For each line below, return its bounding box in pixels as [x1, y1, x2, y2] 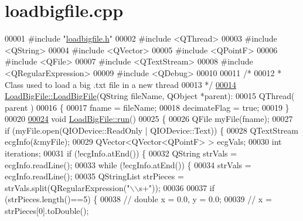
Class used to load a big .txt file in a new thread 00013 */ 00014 [5, 78, 236, 90]
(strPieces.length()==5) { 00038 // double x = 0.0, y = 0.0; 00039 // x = [5, 193, 272, 205]
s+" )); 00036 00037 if [139, 181, 215, 193]
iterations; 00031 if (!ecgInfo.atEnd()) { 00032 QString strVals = [5, 147, 237, 159]
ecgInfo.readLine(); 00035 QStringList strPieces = [5, 170, 184, 182]
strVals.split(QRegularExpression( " [5, 181, 130, 193]
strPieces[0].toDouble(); [5, 205, 89, 217]
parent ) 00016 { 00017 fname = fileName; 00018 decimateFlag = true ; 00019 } [5, 101, 290, 113]
